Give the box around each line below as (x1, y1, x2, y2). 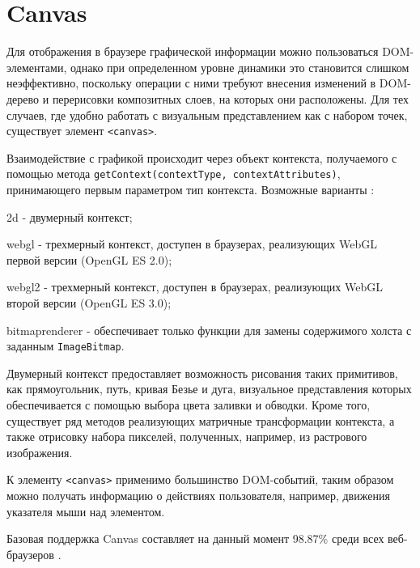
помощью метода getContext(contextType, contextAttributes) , (6, 165, 341, 182)
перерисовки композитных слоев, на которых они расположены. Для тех (52, 90, 409, 107)
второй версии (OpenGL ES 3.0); (6, 294, 172, 311)
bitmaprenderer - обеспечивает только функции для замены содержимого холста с (6, 321, 412, 338)
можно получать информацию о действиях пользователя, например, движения (6, 487, 390, 504)
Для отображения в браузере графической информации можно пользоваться (6, 43, 379, 60)
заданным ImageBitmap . (6, 337, 125, 354)
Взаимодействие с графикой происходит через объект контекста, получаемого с (6, 149, 397, 166)
